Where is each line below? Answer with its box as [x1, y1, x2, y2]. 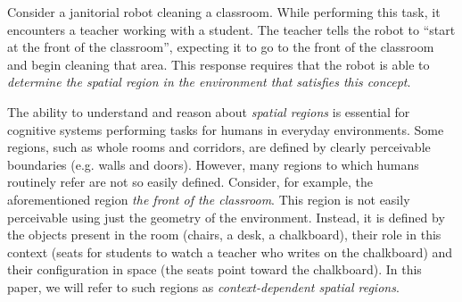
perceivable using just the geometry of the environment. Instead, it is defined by [7, 207, 445, 226]
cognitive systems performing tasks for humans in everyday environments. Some [7, 120, 444, 138]
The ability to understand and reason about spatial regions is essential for [7, 102, 410, 121]
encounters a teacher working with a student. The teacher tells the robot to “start [7, 20, 456, 38]
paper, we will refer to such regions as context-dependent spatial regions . [7, 277, 400, 296]
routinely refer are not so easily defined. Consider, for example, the [7, 172, 373, 191]
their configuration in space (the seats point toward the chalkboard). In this [7, 260, 422, 279]
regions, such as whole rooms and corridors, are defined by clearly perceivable [7, 138, 431, 156]
